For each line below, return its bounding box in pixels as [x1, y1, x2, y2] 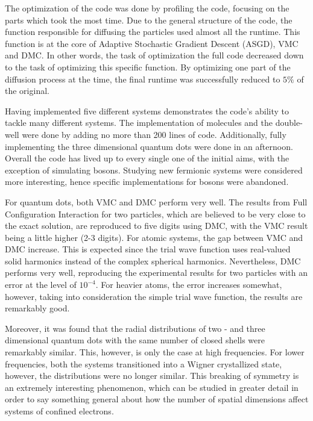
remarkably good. [5, 302, 70, 314]
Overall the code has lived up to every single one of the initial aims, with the [5, 152, 289, 164]
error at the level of [5, 278, 77, 291]
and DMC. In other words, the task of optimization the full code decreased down [5, 49, 304, 61]
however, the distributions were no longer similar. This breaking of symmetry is [5, 369, 299, 382]
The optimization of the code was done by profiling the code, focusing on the [5, 2, 289, 14]
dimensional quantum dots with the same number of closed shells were [5, 334, 265, 346]
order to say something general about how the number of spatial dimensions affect [5, 393, 309, 405]
